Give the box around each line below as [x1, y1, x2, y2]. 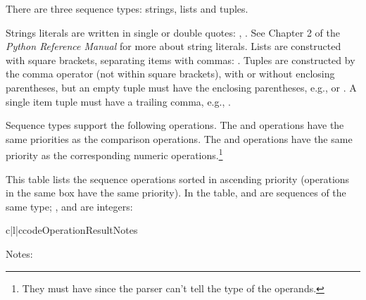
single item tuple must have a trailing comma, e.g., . [6, 94, 231, 108]
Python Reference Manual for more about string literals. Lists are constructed [6, 39, 341, 54]
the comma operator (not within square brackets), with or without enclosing [6, 66, 335, 81]
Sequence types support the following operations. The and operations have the [6, 118, 344, 132]
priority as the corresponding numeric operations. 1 [6, 146, 223, 162]
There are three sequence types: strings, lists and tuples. [6, 1, 248, 15]
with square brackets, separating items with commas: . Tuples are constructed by [6, 52, 355, 67]
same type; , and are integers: [6, 199, 133, 213]
